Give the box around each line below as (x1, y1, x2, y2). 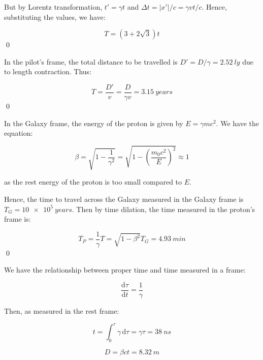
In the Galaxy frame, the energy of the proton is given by (4, 117, 183, 128)
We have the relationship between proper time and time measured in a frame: (4, 264, 246, 275)
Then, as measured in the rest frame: (4, 306, 119, 316)
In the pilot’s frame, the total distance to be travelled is (4, 56, 178, 67)
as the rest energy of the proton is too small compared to (4, 176, 182, 187)
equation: (4, 128, 33, 138)
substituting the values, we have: (4, 11, 106, 22)
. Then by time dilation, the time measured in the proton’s (72, 203, 255, 214)
